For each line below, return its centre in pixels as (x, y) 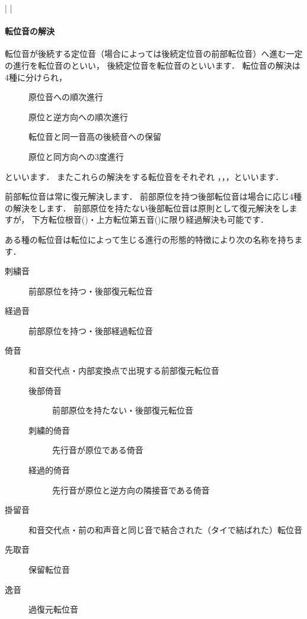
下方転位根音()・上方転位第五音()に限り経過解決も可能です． (150, 219)
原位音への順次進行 (66, 97)
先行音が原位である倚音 (98, 450)
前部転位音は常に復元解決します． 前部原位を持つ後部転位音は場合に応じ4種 (153, 196)
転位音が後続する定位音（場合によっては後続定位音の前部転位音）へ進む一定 (154, 54)
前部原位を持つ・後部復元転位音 (91, 291)
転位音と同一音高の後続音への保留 (95, 137)
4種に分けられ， (36, 77)
